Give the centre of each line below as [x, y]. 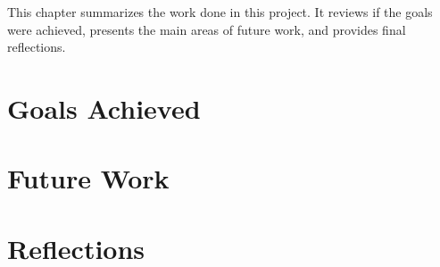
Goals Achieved [104, 108]
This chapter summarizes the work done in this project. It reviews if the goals [220, 12]
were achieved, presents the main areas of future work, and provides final [207, 29]
